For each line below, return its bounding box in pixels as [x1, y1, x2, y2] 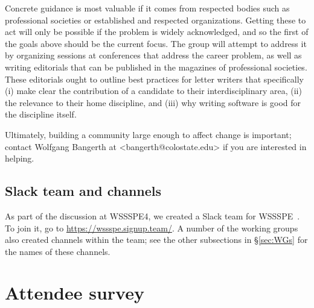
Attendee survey [5, 280, 144, 305]
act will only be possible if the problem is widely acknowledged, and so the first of [5, 25, 309, 38]
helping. [5, 152, 34, 165]
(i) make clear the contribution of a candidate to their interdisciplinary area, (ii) [5, 84, 302, 97]
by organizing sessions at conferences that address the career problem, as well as [5, 49, 302, 61]
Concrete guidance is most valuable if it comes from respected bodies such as [5, 2, 290, 14]
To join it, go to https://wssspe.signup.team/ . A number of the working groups [5, 221, 298, 234]
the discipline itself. [5, 108, 77, 121]
